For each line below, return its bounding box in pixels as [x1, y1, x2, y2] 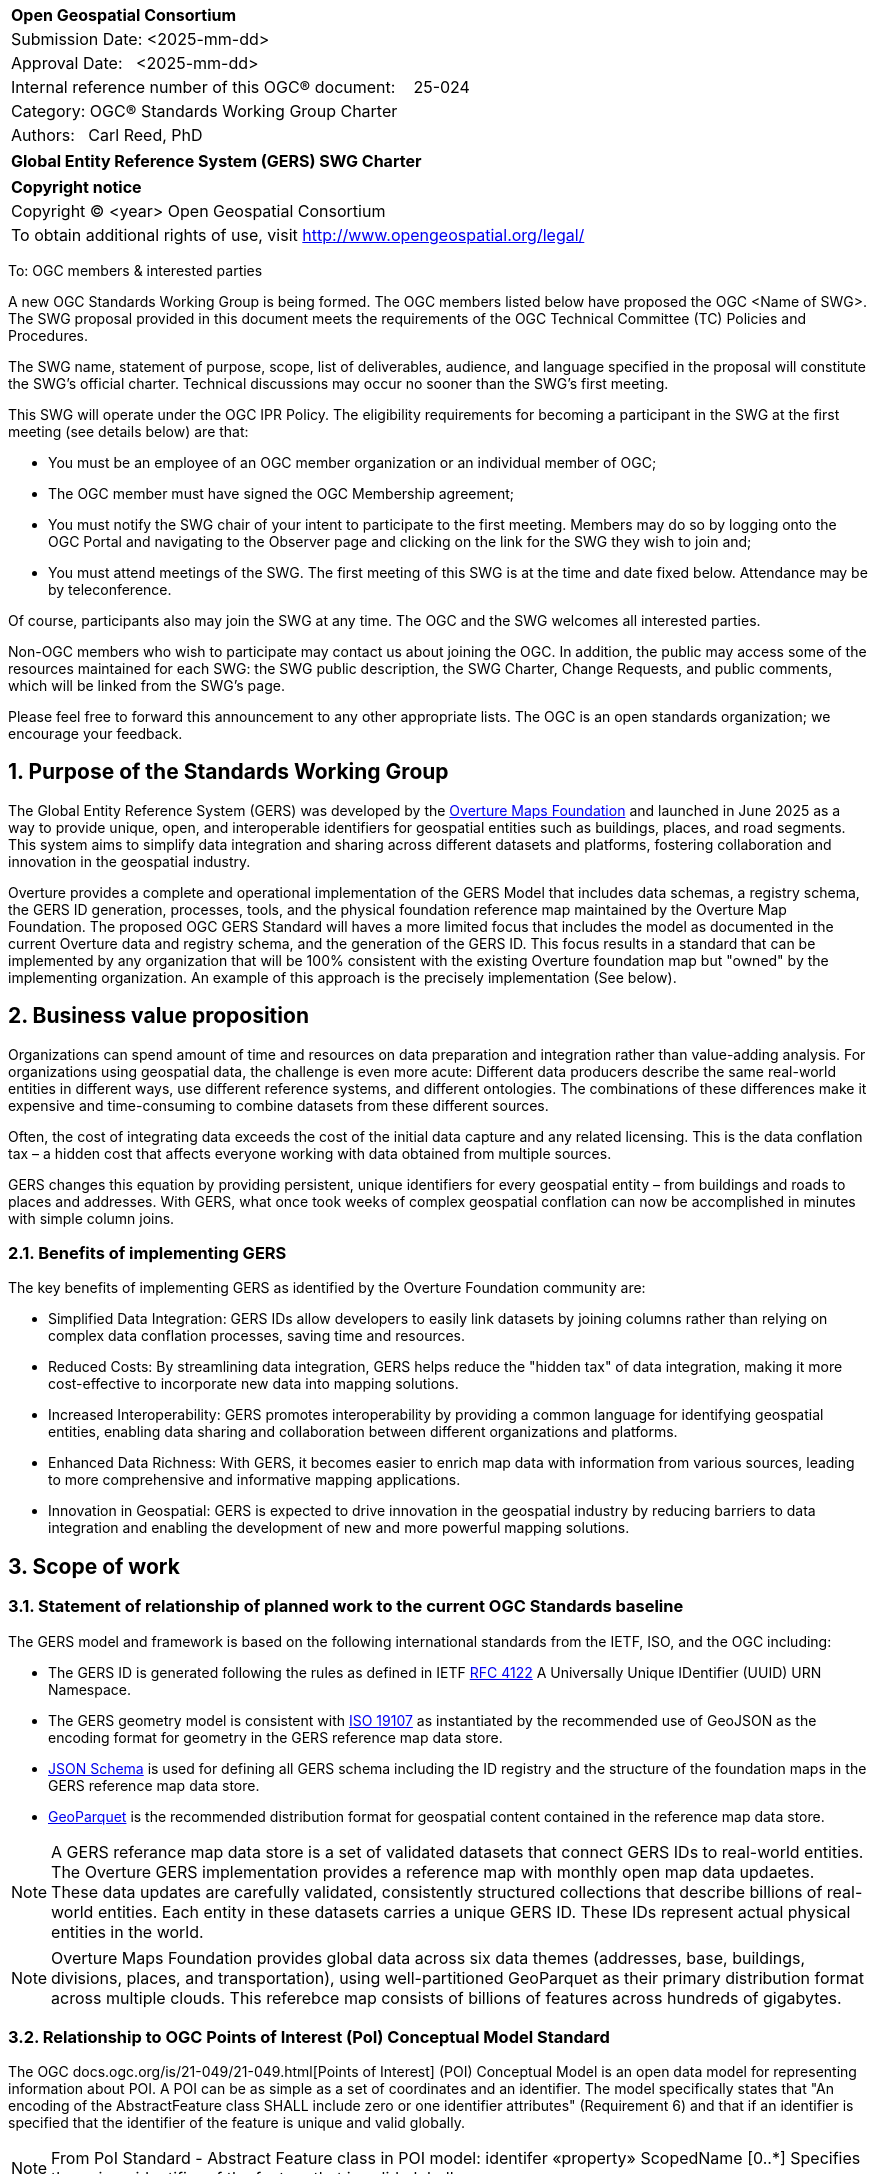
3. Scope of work [8, 1553, 180, 1579]
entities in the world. [51, 1921, 204, 1942]
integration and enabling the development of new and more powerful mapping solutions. [48, 1519, 630, 1537]
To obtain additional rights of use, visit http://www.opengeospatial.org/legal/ [11, 225, 585, 245]
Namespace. [48, 1680, 131, 1698]
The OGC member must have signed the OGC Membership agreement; [48, 485, 514, 502]
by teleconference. [48, 581, 172, 598]
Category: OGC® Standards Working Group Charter [11, 101, 398, 121]
